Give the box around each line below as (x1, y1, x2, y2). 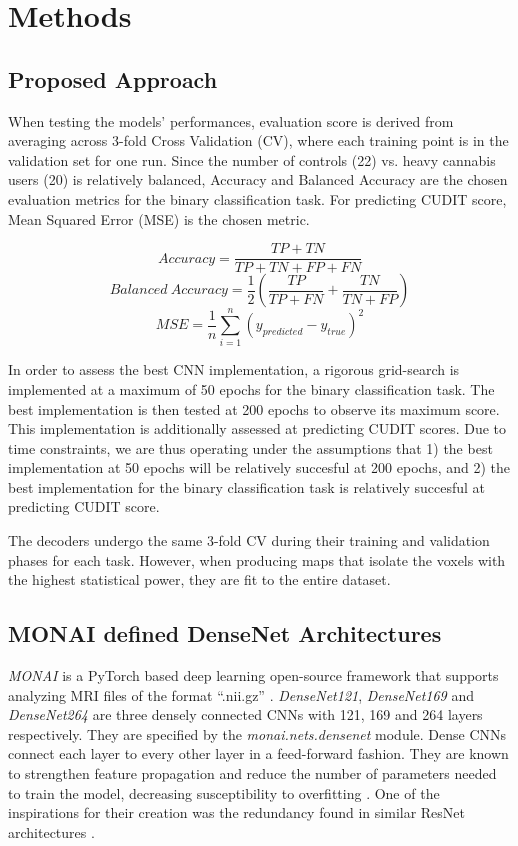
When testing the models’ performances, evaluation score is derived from (8, 110, 454, 131)
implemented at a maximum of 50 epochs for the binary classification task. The (8, 378, 495, 399)
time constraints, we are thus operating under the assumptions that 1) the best (8, 437, 493, 458)
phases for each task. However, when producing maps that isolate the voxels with (8, 549, 506, 570)
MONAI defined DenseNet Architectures (8, 618, 442, 649)
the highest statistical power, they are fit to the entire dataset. (8, 569, 391, 590)
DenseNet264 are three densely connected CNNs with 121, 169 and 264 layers (8, 704, 483, 725)
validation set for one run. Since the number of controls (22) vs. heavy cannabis (8, 149, 496, 170)
